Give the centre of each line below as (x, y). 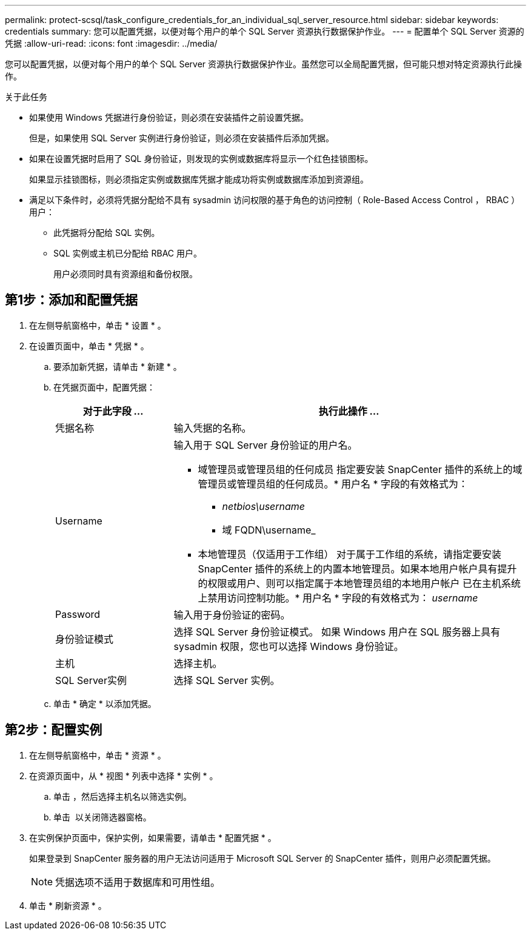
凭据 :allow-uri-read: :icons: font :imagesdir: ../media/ (111, 43)
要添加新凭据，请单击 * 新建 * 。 (118, 366)
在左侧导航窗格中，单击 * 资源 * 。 (98, 755)
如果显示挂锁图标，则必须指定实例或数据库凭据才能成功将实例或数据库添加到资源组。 (199, 179)
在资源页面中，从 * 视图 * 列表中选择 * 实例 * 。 (124, 776)
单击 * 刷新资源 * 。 (68, 905)
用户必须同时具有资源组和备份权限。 (125, 274)
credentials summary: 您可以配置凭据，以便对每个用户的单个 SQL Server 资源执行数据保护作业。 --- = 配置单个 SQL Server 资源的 (265, 31)
